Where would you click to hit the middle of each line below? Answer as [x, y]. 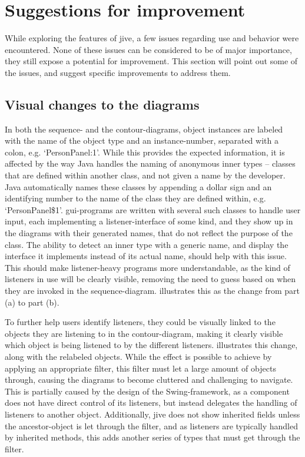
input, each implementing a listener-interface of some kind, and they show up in [149, 221]
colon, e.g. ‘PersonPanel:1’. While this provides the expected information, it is [145, 152]
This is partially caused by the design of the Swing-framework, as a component [147, 391]
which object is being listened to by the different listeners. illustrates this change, [151, 345]
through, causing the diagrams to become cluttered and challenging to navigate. [149, 380]
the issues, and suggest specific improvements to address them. [118, 72]
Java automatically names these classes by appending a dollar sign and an [138, 186]
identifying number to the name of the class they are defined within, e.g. [135, 198]
